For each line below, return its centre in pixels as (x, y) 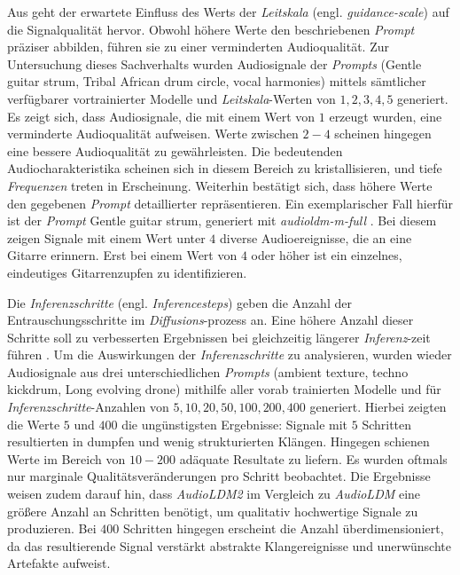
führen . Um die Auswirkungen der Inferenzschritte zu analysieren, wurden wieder (230, 354)
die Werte (34, 424)
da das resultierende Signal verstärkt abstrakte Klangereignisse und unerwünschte (229, 545)
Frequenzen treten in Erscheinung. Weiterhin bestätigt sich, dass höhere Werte (220, 185)
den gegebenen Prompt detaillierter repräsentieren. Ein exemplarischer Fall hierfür (230, 203)
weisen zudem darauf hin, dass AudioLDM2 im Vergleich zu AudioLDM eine (214, 494)
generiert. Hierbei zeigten (378, 407)
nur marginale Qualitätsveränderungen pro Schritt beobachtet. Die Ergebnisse (219, 476)
